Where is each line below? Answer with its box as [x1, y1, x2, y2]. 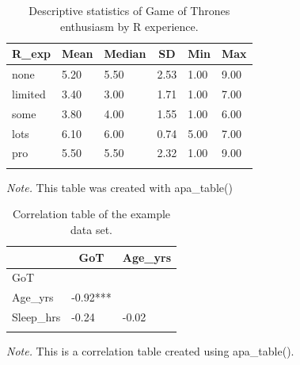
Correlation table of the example [12, 206, 171, 222]
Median [104, 45, 146, 62]
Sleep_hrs [12, 309, 61, 325]
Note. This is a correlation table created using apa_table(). [6, 343, 294, 359]
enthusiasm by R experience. [60, 17, 199, 34]
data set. [70, 221, 112, 237]
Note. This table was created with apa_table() [6, 179, 233, 195]
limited [12, 85, 46, 102]
